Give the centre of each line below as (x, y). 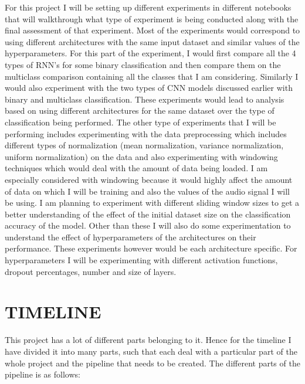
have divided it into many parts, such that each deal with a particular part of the (151, 351)
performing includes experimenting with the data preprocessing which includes (146, 133)
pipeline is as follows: (43, 374)
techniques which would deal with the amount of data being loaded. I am (136, 168)
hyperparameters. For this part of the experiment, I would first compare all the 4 (150, 53)
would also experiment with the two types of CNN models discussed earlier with (149, 88)
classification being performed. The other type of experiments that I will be (140, 122)
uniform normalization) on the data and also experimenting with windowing (141, 156)
